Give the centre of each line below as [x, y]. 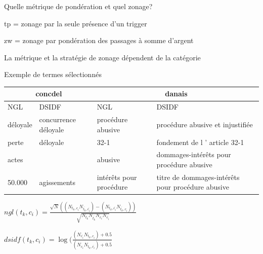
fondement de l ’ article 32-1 [200, 142]
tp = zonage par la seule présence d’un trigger [76, 23]
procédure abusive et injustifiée [205, 124]
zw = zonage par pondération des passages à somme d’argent [99, 40]
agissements [57, 182]
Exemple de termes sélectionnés [53, 74]
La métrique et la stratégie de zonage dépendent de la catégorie [102, 57]
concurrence [58, 119]
